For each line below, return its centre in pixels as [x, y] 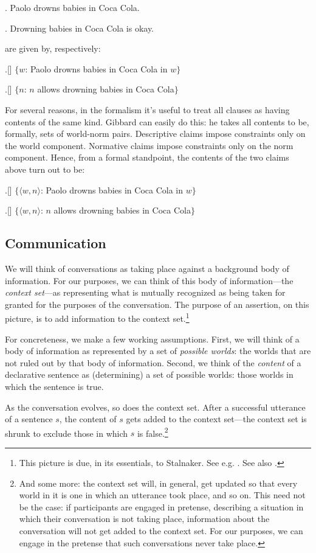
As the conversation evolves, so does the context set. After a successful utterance [155, 407]
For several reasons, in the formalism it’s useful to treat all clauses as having [147, 109]
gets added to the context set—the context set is [216, 419]
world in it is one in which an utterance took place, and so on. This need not [162, 495]
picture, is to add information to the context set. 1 [97, 317]
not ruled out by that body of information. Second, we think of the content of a [153, 362]
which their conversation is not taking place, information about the [144, 519]
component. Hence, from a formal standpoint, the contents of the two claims [147, 157]
